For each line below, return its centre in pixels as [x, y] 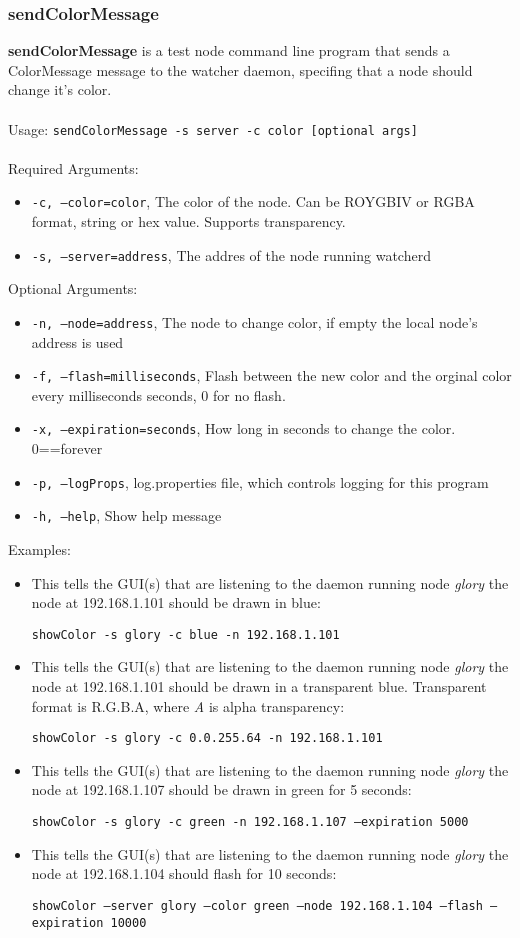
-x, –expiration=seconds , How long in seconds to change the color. [243, 428]
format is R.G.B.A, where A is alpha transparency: [188, 705]
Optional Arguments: [73, 288]
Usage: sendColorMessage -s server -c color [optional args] [213, 128]
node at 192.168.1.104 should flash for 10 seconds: [184, 873]
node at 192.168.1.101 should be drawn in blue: [176, 602]
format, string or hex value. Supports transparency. [188, 221]
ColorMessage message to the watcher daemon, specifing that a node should [240, 69]
